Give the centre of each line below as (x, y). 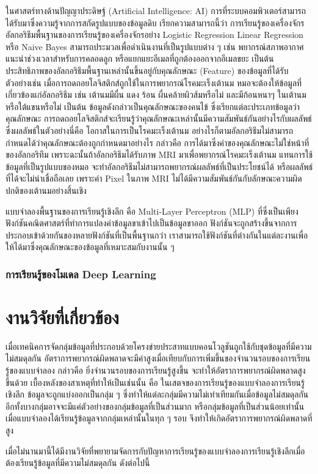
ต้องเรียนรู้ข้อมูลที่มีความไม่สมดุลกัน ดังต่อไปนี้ (78, 463)
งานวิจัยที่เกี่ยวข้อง (62, 317)
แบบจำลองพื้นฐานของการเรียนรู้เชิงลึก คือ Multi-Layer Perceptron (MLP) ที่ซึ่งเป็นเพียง (152, 211)
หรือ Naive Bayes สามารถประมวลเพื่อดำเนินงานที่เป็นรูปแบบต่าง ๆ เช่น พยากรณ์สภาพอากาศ (155, 46)
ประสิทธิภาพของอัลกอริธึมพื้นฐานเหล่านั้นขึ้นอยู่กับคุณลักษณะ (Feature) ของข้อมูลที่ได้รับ (147, 70)
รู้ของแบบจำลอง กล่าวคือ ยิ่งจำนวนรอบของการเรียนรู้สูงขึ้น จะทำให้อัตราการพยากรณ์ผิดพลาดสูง (156, 370)
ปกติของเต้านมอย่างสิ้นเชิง (46, 190)
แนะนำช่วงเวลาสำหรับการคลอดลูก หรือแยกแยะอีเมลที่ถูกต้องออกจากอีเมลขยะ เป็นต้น (140, 58)
